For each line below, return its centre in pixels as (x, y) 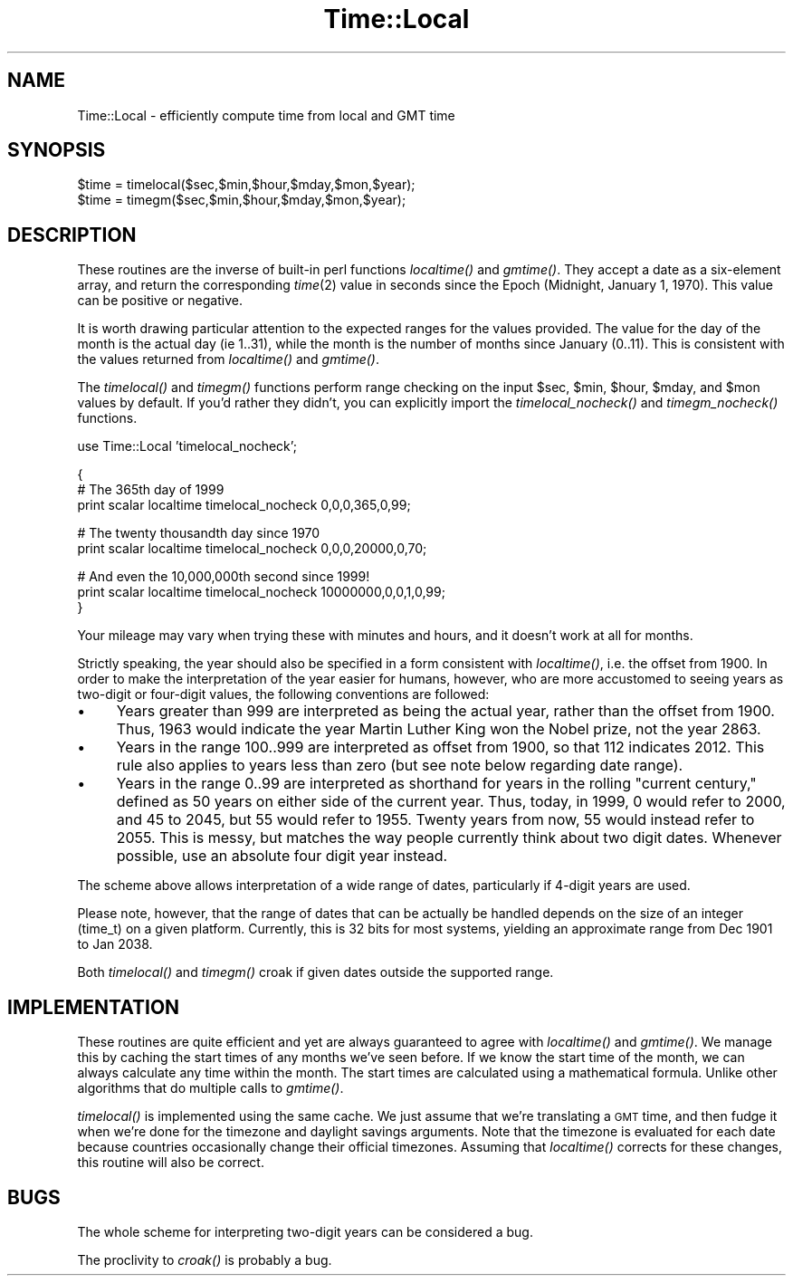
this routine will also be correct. (171, 1163)
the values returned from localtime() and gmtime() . (229, 359)
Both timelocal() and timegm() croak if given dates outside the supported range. (315, 972)
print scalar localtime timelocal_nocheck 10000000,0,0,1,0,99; (261, 592)
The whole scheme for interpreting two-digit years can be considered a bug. (305, 1231)
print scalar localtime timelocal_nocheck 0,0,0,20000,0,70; (252, 549)
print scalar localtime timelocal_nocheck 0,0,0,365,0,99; (244, 505)
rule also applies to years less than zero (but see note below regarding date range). (400, 766)
